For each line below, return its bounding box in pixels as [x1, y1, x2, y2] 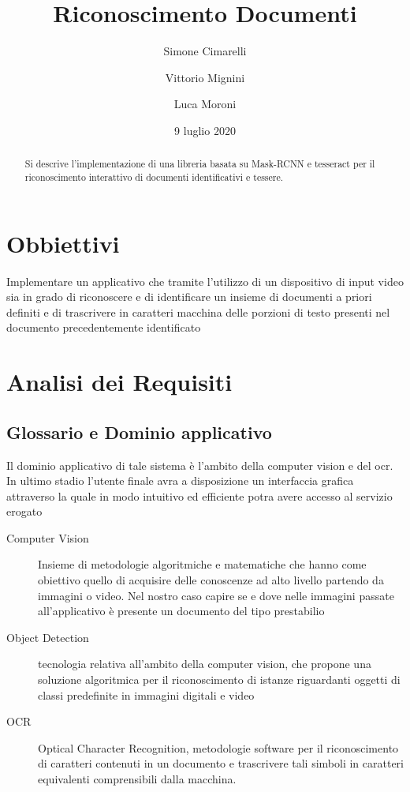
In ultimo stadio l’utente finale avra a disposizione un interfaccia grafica [6, 472, 354, 489]
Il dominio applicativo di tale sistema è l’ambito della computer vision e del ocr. [6, 456, 393, 473]
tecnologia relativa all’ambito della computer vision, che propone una [38, 655, 371, 672]
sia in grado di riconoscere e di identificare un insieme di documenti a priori [6, 288, 372, 305]
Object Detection [6, 629, 89, 645]
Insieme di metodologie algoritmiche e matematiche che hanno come [38, 556, 367, 572]
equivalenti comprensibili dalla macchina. [38, 771, 237, 786]
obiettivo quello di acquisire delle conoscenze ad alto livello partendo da [38, 572, 384, 588]
